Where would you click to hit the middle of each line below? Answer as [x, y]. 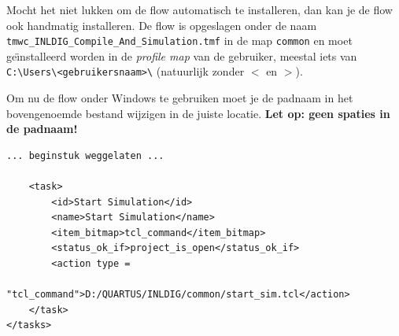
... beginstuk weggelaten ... [85, 155]
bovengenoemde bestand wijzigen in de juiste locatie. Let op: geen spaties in [198, 113]
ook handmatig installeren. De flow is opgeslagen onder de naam [162, 25]
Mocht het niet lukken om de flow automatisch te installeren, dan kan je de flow [199, 9]
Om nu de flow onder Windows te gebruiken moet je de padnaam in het [180, 98]
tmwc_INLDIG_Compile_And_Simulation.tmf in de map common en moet [179, 41]
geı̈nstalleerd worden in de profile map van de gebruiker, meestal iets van [182, 55]
